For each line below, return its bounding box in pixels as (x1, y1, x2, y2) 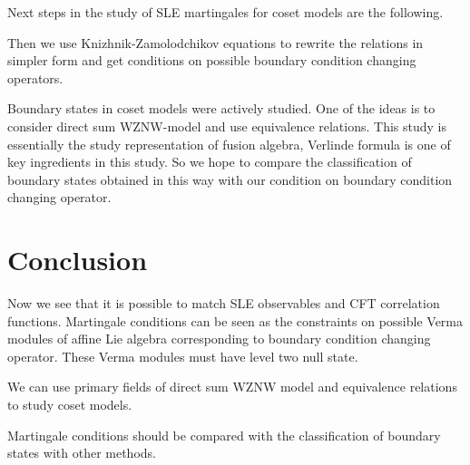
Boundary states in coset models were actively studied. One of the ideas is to (7, 99, 436, 118)
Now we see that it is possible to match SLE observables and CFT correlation (7, 294, 440, 313)
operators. (7, 68, 64, 87)
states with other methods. (7, 443, 156, 462)
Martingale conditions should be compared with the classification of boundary (7, 425, 441, 444)
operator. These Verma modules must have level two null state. (7, 346, 358, 365)
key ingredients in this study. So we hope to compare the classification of (7, 152, 412, 171)
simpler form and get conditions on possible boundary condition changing (7, 51, 416, 70)
